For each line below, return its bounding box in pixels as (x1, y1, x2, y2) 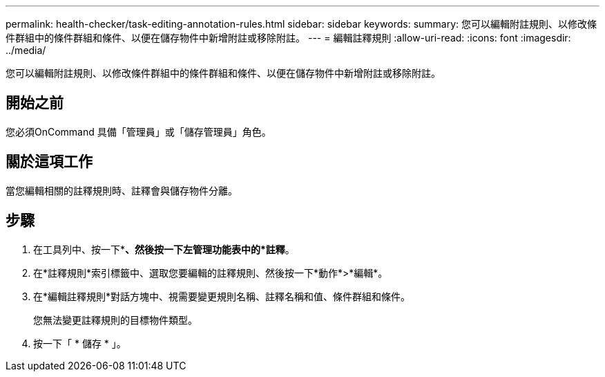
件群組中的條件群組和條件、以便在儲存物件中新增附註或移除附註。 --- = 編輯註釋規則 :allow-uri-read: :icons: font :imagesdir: (6, 32, 571, 44)
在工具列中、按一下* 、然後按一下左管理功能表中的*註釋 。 (33, 243, 295, 255)
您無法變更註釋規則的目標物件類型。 (33, 313, 198, 326)
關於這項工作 (6, 153, 93, 171)
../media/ (6, 44, 46, 56)
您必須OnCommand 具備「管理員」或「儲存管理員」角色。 (6, 125, 271, 138)
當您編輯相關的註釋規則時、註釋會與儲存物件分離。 (6, 184, 238, 196)
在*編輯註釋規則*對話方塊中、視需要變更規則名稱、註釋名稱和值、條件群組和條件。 (33, 290, 411, 302)
